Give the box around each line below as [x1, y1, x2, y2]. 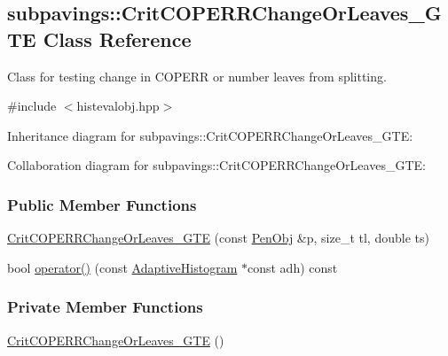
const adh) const [247, 258, 338, 276]
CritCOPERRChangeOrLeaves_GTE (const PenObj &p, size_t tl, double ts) [7, 228, 429, 247]
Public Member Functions [7, 193, 197, 215]
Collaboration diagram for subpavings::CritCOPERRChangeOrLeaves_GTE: [7, 156, 426, 174]
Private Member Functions [7, 296, 203, 318]
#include [7, 97, 57, 115]
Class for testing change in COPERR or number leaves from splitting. [7, 66, 387, 85]
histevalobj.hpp [76, 97, 160, 115]
